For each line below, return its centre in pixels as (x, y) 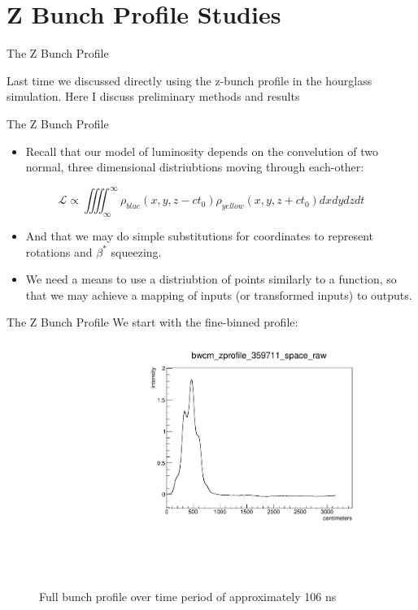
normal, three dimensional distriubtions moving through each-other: (195, 167)
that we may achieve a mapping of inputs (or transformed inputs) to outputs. (219, 294)
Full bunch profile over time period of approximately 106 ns (188, 597)
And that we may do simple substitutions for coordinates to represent (200, 235)
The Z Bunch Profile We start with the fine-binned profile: (152, 322)
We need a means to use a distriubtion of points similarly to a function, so (211, 279)
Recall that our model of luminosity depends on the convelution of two (202, 151)
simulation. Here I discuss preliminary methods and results (153, 96)
